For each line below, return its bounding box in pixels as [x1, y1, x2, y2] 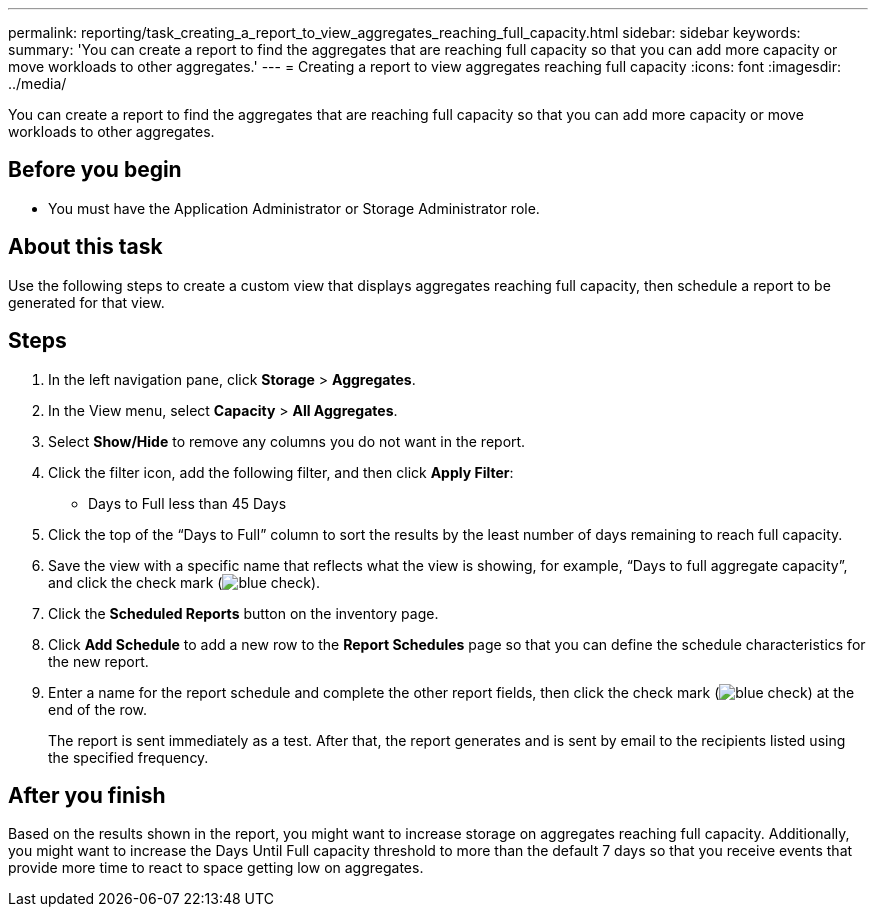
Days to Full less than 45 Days [88, 494, 287, 512]
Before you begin [8, 157, 182, 183]
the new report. [48, 652, 149, 670]
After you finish [8, 782, 166, 808]
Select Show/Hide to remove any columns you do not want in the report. [48, 432, 526, 450]
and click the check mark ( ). [48, 573, 321, 591]
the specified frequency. [48, 748, 209, 766]
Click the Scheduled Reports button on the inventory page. [48, 604, 439, 622]
